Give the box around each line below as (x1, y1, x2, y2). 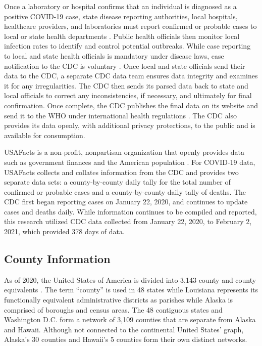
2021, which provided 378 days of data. (4, 226, 125, 237)
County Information (4, 251, 111, 267)
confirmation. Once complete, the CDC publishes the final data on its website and (4, 100, 258, 110)
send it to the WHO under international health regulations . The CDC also (4, 110, 237, 120)
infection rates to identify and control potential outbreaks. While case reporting (4, 40, 251, 51)
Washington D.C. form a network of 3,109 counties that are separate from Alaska (4, 314, 256, 325)
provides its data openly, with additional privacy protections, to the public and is (4, 120, 255, 131)
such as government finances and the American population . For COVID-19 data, (4, 156, 255, 167)
